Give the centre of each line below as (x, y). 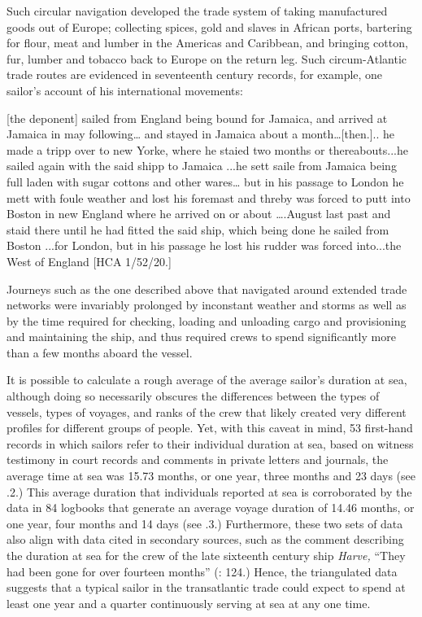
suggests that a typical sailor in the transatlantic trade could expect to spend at (206, 587)
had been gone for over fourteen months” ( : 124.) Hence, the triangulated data (202, 571)
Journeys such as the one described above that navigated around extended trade (207, 289)
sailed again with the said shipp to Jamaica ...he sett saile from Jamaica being (202, 166)
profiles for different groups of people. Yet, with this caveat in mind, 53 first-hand (210, 428)
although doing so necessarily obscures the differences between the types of (193, 396)
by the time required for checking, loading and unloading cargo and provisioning (207, 320)
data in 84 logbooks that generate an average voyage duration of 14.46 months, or (211, 508)
